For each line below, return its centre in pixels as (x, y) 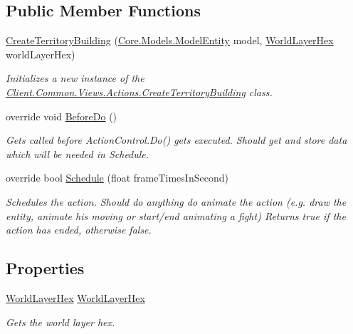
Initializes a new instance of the (75, 78)
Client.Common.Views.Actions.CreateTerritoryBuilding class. (139, 92)
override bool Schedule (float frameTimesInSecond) (117, 178)
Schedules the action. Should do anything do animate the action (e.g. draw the (176, 201)
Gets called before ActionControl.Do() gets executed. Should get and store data (176, 140)
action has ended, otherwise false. (79, 230)
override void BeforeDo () (62, 116)
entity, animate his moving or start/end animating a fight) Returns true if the (176, 215)
